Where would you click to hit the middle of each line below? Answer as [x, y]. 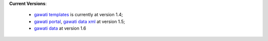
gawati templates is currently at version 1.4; [78, 15]
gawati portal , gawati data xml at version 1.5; [79, 21]
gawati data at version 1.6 [60, 28]
